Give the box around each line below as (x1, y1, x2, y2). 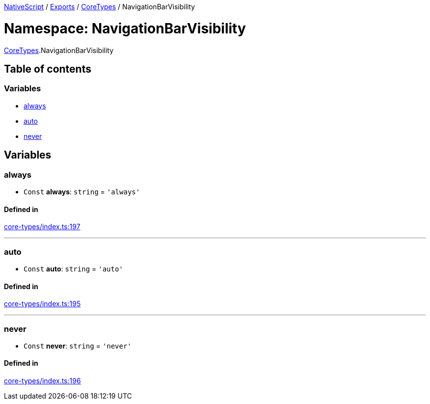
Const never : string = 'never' (24, 341, 132, 350)
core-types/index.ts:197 (4, 222, 81, 231)
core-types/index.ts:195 (4, 299, 81, 308)
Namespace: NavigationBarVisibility (4, 20, 246, 37)
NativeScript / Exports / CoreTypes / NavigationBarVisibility (4, 2, 195, 11)
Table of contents (4, 62, 91, 75)
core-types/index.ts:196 (4, 377, 81, 385)
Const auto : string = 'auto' (24, 264, 123, 273)
